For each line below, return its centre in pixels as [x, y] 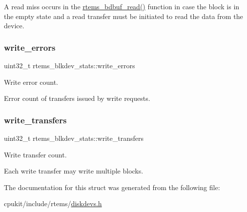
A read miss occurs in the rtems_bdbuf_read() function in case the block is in [122, 6]
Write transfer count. [35, 154]
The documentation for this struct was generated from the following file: [112, 187]
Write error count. [31, 82]
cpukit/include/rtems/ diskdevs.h [53, 203]
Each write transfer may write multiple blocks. [74, 171]
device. [14, 26]
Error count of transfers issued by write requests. [77, 98]
